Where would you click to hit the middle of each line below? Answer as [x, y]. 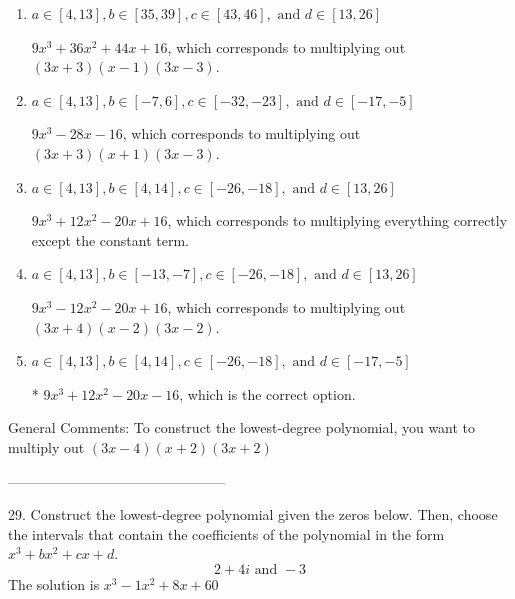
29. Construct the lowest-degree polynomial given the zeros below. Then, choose [253, 514]
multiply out [46, 446]
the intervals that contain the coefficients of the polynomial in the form [226, 533]
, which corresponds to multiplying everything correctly [337, 220]
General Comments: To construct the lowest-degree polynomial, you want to [242, 427]
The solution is [54, 583]
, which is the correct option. [267, 393]
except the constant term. [110, 239]
